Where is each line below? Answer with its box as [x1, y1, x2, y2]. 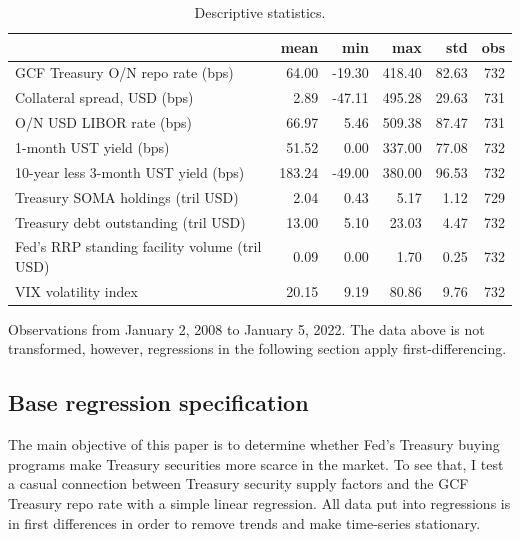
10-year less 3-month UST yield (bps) [15, 161, 245, 182]
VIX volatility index [15, 280, 138, 301]
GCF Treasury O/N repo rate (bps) [15, 62, 234, 83]
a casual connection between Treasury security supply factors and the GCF [8, 473, 469, 494]
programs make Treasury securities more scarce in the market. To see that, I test [8, 453, 504, 474]
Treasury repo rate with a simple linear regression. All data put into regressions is [8, 493, 511, 514]
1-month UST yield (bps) [15, 136, 170, 157]
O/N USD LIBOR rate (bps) [15, 112, 193, 133]
